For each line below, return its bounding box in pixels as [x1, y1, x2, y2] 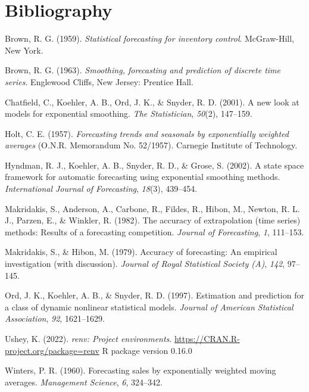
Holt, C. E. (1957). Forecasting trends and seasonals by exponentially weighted [5, 127, 289, 139]
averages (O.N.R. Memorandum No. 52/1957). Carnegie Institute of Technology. [5, 139, 298, 151]
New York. [5, 43, 43, 56]
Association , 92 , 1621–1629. [5, 312, 105, 325]
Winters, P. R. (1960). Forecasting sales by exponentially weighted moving [5, 364, 276, 377]
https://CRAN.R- [174, 332, 240, 344]
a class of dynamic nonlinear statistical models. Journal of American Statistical [5, 300, 294, 313]
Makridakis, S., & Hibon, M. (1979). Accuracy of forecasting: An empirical [5, 245, 277, 258]
